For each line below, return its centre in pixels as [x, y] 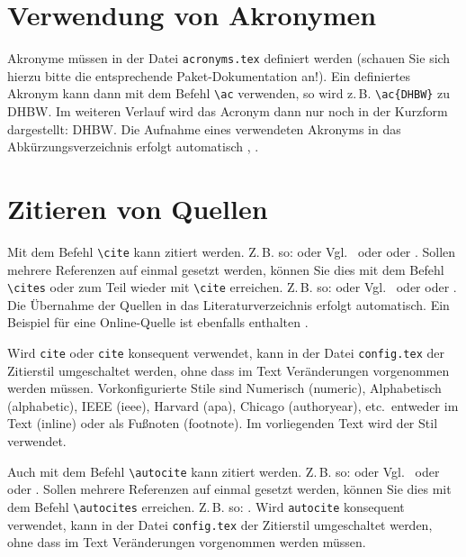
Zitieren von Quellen [138, 208]
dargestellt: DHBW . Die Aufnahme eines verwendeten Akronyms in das [204, 128]
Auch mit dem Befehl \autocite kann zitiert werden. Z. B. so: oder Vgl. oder [224, 471]
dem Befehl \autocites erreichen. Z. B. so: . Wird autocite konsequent [206, 506]
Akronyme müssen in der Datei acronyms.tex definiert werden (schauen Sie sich [229, 58]
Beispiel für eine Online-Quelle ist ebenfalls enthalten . [158, 322]
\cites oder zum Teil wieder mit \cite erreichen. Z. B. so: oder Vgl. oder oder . [232, 287]
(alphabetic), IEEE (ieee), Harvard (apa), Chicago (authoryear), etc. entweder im [233, 405]
